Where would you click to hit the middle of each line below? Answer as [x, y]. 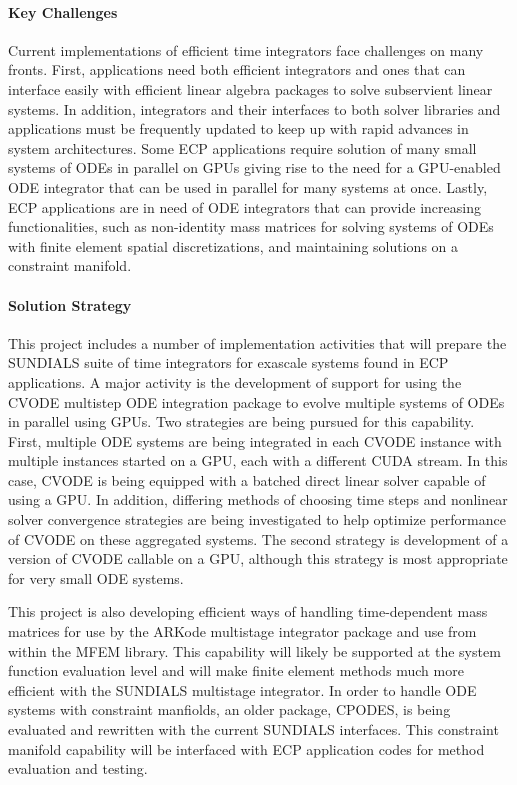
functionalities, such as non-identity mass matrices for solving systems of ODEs [251, 226]
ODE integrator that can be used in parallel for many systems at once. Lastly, [248, 186]
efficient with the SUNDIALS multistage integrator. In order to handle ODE [242, 689]
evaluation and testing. [78, 768]
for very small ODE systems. [96, 577]
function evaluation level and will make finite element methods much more [236, 670]
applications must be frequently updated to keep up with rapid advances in [238, 128]
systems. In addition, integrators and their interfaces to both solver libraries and [254, 108]
